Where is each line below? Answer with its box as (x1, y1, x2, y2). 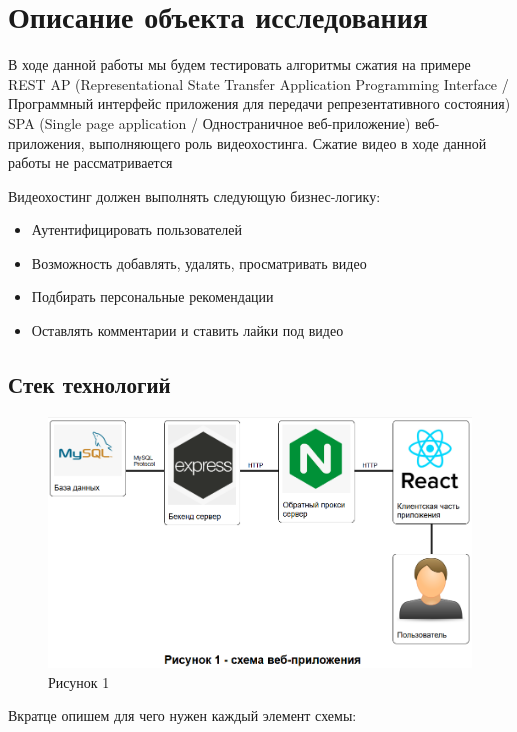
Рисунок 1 (48, 671, 110, 692)
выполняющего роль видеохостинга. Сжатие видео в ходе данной (89, 132, 487, 153)
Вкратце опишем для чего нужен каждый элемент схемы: (8, 705, 357, 726)
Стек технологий (8, 369, 171, 400)
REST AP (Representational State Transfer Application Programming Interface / (8, 73, 509, 94)
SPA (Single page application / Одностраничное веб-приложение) (8, 112, 411, 133)
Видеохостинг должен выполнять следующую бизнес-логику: (8, 185, 381, 206)
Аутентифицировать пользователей (31, 219, 243, 240)
